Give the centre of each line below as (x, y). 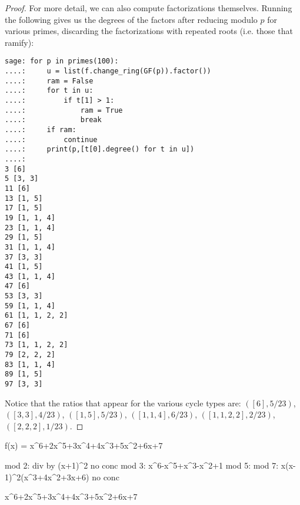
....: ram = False (49, 81)
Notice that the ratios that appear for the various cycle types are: (123, 403)
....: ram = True (64, 110)
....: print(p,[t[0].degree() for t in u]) (100, 149)
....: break (53, 120)
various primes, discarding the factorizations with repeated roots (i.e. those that (149, 31)
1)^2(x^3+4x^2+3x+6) (47, 477)
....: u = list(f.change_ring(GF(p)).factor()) (108, 71)
